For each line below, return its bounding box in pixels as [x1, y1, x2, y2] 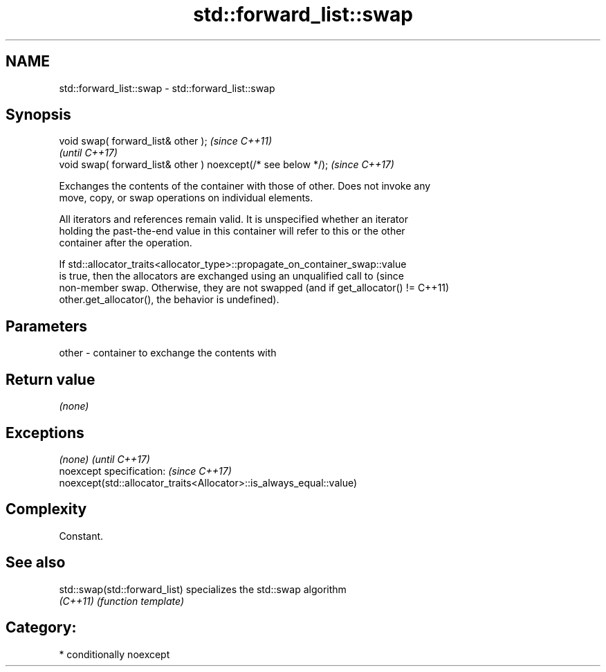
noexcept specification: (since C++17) [59, 464, 232, 477]
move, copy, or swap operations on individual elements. [59, 192, 313, 204]
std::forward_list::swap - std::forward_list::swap [59, 82, 275, 94]
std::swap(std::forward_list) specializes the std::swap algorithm [59, 583, 347, 595]
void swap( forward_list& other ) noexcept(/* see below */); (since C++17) [59, 158, 394, 171]
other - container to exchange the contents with [59, 347, 277, 359]
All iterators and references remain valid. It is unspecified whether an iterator [59, 213, 408, 226]
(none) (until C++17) [59, 453, 150, 465]
